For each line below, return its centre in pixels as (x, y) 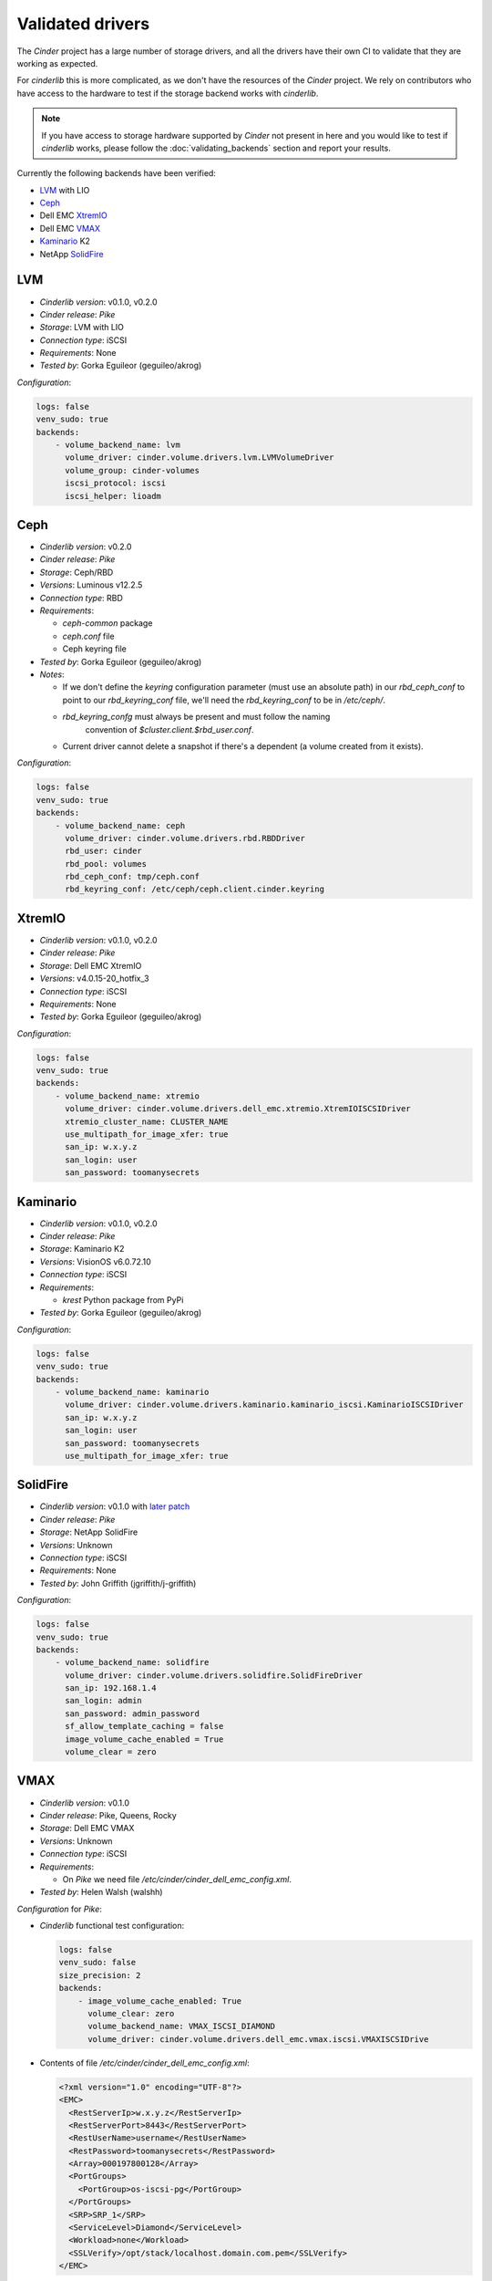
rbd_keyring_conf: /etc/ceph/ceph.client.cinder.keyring (195, 889)
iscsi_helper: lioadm (113, 496)
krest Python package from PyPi (123, 1300)
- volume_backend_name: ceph (120, 825)
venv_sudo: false (97, 1963)
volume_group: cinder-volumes (133, 470)
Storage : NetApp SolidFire (89, 1532)
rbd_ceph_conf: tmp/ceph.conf (133, 877)
